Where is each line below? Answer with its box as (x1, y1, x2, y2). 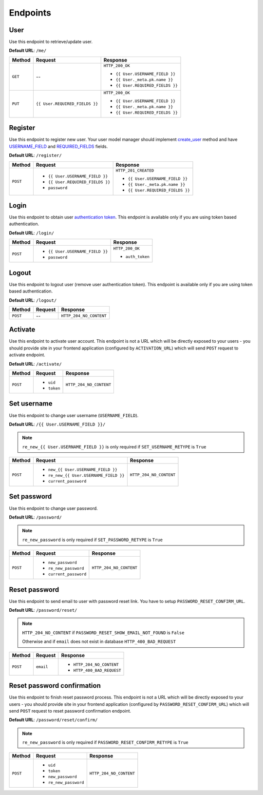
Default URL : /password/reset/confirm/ (9, 717, 98, 723)
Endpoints (9, 7, 51, 18)
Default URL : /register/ (9, 153, 62, 158)
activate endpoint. (9, 352, 46, 358)
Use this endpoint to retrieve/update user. (9, 39, 93, 45)
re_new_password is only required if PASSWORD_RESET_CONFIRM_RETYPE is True (22, 739, 188, 745)
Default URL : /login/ (9, 230, 55, 236)
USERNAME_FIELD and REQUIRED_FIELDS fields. (9, 143, 108, 149)
